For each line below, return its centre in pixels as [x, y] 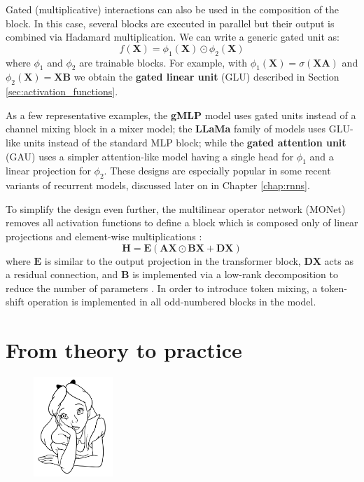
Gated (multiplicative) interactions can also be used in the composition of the [173, 9]
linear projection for [48, 171]
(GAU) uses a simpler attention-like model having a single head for [150, 156]
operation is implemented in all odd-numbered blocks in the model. [172, 302]
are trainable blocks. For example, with [163, 62]
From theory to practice [124, 350]
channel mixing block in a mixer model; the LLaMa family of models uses [166, 129]
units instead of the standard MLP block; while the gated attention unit [185, 142]
